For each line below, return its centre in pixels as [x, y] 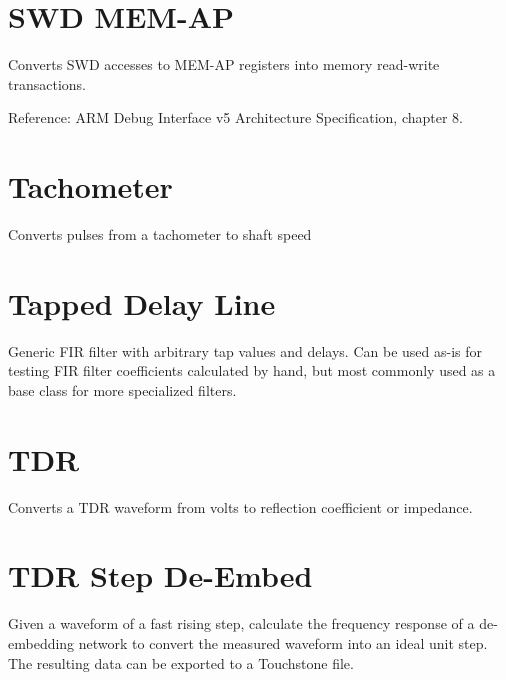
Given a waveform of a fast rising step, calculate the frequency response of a [241, 623]
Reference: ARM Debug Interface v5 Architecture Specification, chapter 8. [235, 117]
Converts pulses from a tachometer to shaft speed [160, 234]
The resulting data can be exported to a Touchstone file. [181, 662]
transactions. [47, 83]
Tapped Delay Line [142, 302]
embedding [41, 642]
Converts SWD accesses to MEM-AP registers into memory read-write [224, 64]
